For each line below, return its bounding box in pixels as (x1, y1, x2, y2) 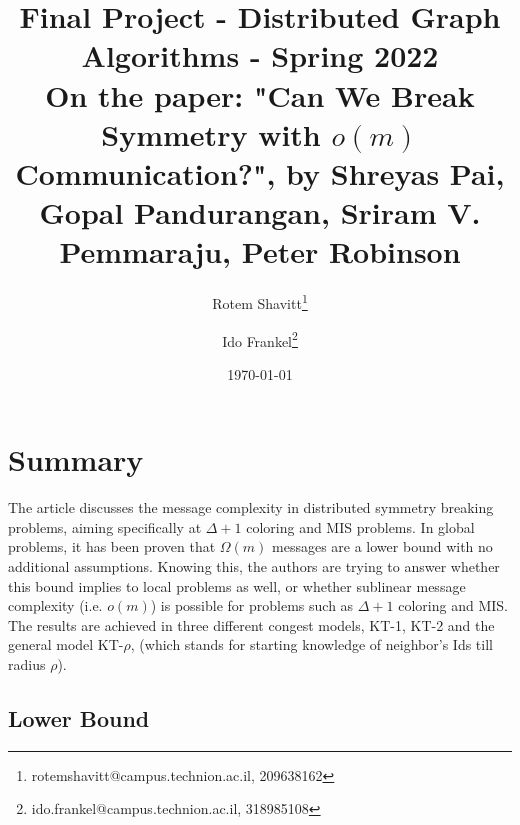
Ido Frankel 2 (222, 327, 298, 351)
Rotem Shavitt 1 (212, 290, 308, 313)
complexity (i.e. (8, 595, 103, 616)
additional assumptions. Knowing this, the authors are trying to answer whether (8, 556, 500, 577)
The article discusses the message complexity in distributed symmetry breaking (8, 497, 494, 518)
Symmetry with (101, 113, 321, 154)
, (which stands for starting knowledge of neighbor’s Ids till (130, 634, 493, 655)
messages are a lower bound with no (272, 536, 493, 557)
